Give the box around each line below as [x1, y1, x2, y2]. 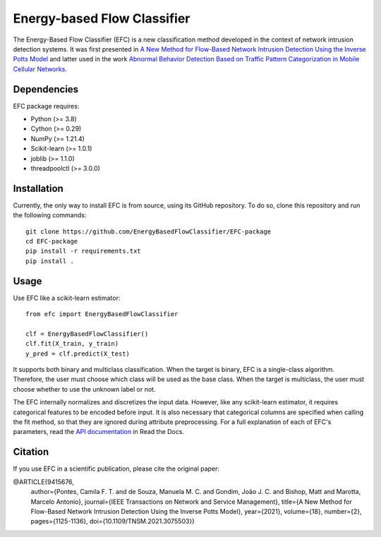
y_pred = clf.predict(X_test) [25, 349, 131, 358]
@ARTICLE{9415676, [13, 477, 74, 486]
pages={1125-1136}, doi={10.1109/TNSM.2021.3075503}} [30, 517, 195, 526]
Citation [13, 446, 49, 458]
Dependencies [13, 83, 79, 95]
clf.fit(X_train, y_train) [25, 339, 119, 348]
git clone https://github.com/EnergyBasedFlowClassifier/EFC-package [25, 227, 272, 236]
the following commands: [13, 211, 87, 219]
